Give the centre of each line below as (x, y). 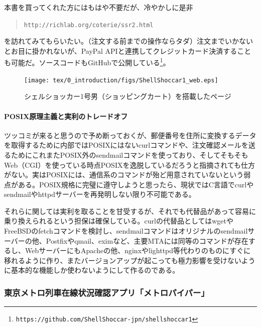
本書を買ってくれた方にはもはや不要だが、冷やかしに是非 (99, 7)
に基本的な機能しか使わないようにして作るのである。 (92, 270)
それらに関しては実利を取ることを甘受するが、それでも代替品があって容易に (130, 211)
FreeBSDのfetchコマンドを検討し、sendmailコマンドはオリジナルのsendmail (126, 231)
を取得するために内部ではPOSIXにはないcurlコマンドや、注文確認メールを (126, 145)
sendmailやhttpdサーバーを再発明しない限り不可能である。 (100, 194)
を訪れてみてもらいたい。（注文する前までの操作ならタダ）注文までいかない (128, 41)
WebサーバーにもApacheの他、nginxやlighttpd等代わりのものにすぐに (138, 250)
